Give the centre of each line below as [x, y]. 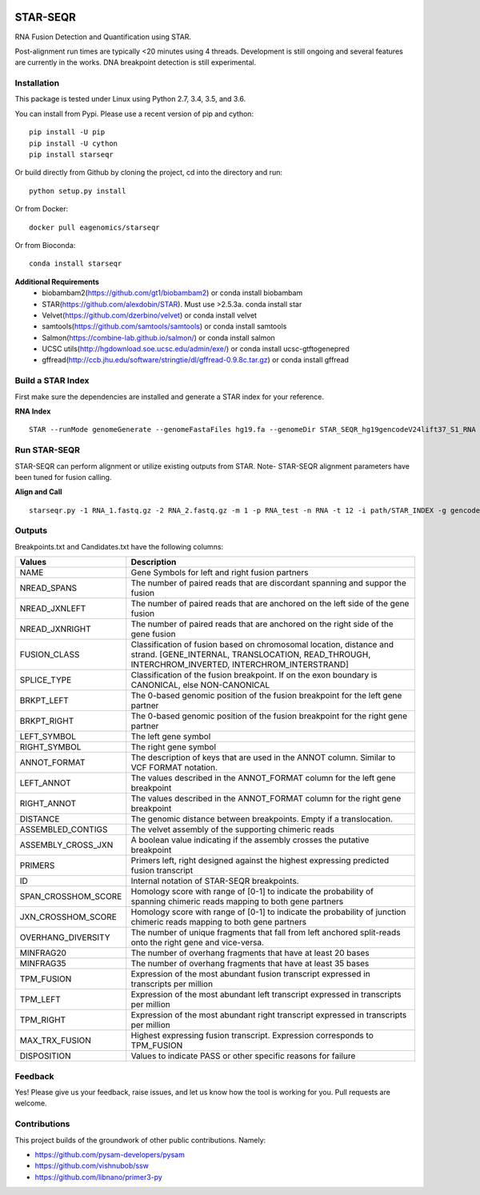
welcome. [31, 1103]
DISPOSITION [45, 1056]
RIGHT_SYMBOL [50, 747]
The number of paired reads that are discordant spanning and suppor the [269, 583]
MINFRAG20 [43, 953]
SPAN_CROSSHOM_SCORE [71, 897]
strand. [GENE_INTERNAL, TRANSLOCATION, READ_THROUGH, [251, 654]
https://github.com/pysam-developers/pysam [110, 1154]
